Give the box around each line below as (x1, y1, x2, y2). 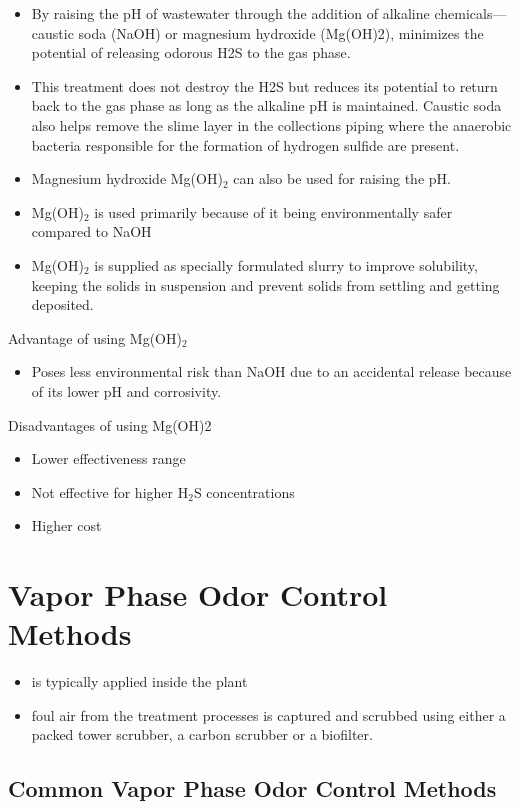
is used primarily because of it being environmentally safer (94, 201, 453, 222)
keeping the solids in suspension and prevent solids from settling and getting (31, 274, 500, 295)
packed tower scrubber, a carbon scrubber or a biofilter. (31, 724, 373, 745)
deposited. (31, 294, 94, 315)
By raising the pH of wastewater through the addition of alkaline (31, 3, 430, 23)
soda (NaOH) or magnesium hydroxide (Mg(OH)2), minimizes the (78, 22, 484, 43)
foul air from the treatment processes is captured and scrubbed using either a (31, 704, 506, 725)
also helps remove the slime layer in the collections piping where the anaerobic (31, 114, 512, 135)
